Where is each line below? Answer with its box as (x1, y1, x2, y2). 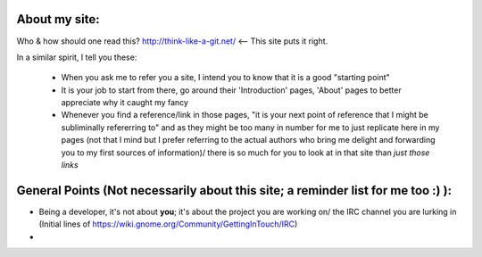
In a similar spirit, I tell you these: (16, 52, 137, 62)
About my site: (16, 12, 100, 27)
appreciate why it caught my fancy (61, 97, 189, 108)
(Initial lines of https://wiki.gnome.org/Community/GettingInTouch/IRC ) (38, 219, 298, 229)
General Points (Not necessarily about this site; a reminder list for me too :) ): (16, 183, 453, 198)
